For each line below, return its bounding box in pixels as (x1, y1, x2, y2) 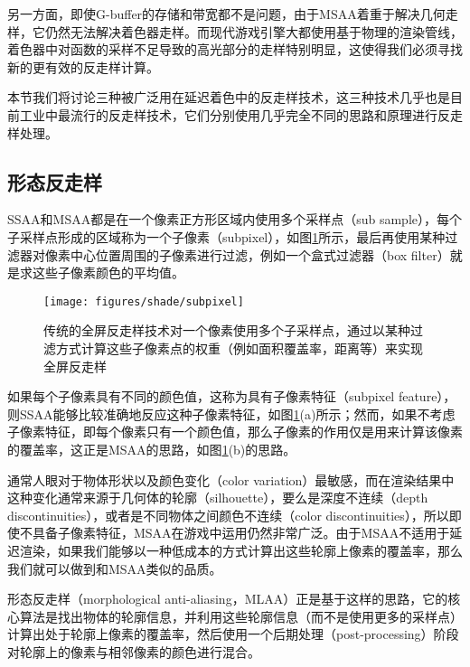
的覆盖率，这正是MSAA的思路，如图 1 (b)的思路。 (7, 439, 296, 458)
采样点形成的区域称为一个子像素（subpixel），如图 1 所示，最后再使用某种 (19, 227, 446, 246)
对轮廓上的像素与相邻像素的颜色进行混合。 (7, 642, 260, 661)
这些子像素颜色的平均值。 (32, 263, 184, 282)
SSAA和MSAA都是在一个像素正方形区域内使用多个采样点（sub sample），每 (7, 210, 450, 229)
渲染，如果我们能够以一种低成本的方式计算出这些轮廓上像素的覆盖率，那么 (19, 540, 463, 559)
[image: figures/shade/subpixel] (43, 295, 244, 308)
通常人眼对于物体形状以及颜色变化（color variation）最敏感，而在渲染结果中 (7, 470, 455, 489)
